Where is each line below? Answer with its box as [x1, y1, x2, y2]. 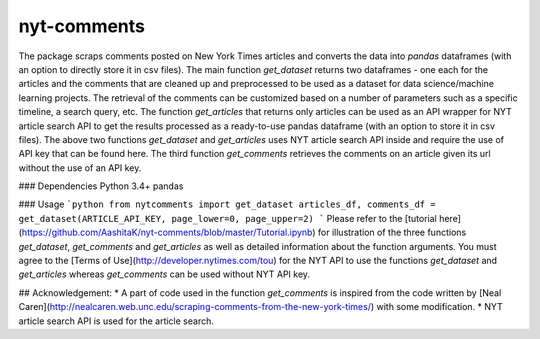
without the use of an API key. [18, 161, 142, 174]
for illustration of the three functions [317, 226, 467, 239]
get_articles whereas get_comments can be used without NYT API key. [18, 268, 310, 280]
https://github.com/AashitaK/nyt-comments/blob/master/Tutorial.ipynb [21, 226, 313, 239]
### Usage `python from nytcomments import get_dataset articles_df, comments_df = [18, 198, 436, 210]
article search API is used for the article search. [18, 315, 215, 327]
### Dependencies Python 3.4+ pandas [18, 180, 184, 192]
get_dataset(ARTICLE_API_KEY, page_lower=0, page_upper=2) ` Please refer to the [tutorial [18, 212, 437, 224]
